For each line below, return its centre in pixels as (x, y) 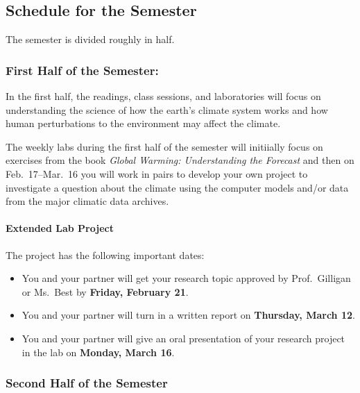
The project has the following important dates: (105, 254)
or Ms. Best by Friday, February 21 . (105, 291)
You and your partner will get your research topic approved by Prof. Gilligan (186, 278)
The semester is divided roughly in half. (90, 39)
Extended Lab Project (60, 228)
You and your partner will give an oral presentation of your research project (183, 338)
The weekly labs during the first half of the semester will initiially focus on (164, 146)
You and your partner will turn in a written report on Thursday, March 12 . (188, 315)
